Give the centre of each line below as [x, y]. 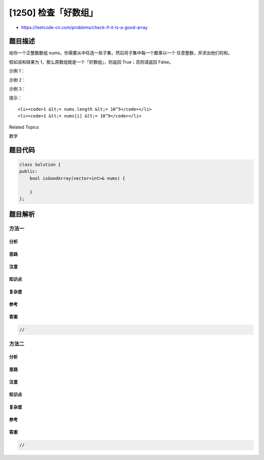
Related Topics [24, 127]
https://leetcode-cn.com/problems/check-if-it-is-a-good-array [84, 27]
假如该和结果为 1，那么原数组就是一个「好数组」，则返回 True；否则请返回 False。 [91, 62]
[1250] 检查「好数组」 [53, 13]
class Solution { [40, 164]
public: [28, 172]
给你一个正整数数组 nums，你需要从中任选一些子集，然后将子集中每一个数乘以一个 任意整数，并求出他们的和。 [121, 53]
